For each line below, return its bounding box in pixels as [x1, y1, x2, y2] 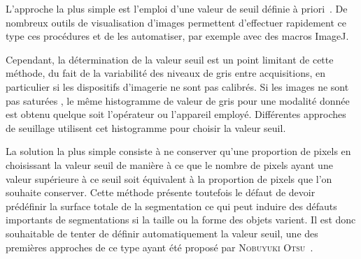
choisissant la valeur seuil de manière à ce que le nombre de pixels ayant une [6, 157, 333, 172]
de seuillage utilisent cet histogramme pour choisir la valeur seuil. [6, 120, 286, 135]
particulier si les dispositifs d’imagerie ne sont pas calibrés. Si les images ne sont [6, 79, 349, 94]
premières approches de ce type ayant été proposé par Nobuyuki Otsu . [6, 239, 313, 254]
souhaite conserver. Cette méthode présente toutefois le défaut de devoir [6, 185, 316, 200]
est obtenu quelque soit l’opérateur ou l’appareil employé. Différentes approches [6, 107, 346, 121]
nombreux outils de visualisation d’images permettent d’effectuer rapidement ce [6, 15, 346, 29]
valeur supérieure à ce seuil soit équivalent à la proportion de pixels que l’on [6, 171, 332, 186]
